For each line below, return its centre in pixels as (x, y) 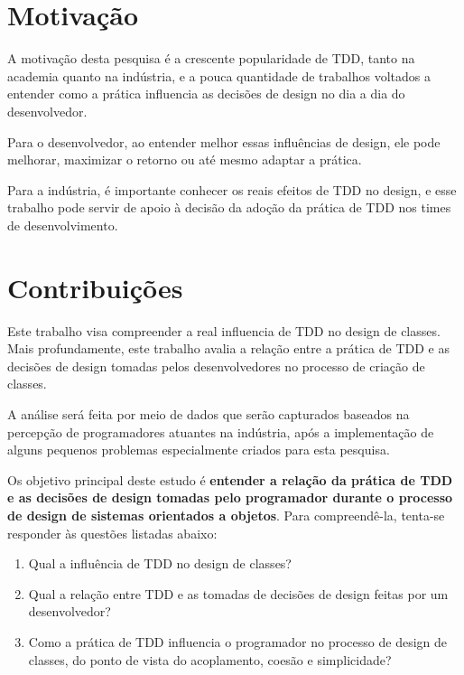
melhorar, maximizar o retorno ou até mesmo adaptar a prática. (185, 159)
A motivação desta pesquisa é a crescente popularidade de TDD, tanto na (211, 58)
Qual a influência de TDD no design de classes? (160, 563)
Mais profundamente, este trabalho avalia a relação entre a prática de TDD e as (228, 348)
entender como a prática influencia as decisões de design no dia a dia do (206, 94)
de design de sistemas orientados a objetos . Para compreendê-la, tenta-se (226, 515)
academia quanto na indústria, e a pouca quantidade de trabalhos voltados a (219, 75)
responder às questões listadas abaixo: (112, 533)
